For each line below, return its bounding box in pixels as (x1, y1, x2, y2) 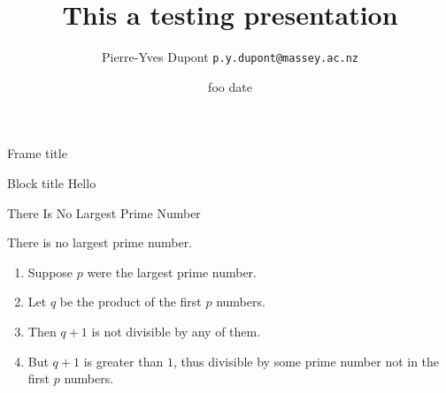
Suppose (27, 262, 73, 281)
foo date (208, 77, 252, 95)
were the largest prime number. (87, 262, 257, 281)
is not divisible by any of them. (91, 321, 261, 340)
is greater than (83, 351, 164, 370)
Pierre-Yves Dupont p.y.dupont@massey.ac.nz (101, 48, 359, 66)
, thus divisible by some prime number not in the (173, 351, 440, 370)
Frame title (7, 144, 67, 162)
